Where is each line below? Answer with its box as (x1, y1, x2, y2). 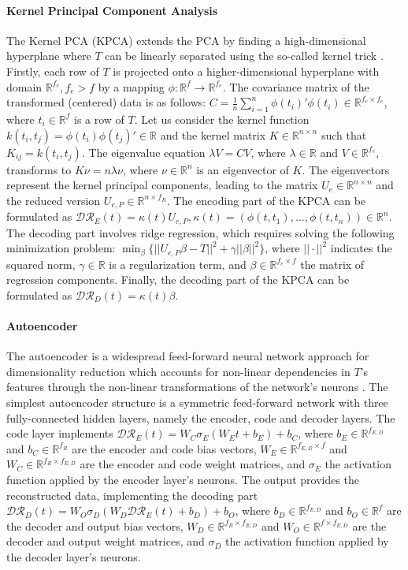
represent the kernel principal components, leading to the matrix (6, 177, 318, 193)
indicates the (330, 240, 392, 256)
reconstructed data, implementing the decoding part (6, 486, 258, 503)
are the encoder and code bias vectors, (72, 440, 257, 456)
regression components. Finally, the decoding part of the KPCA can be (6, 271, 350, 288)
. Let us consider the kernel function (134, 110, 310, 127)
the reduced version (6, 192, 101, 208)
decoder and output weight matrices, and (6, 533, 205, 550)
